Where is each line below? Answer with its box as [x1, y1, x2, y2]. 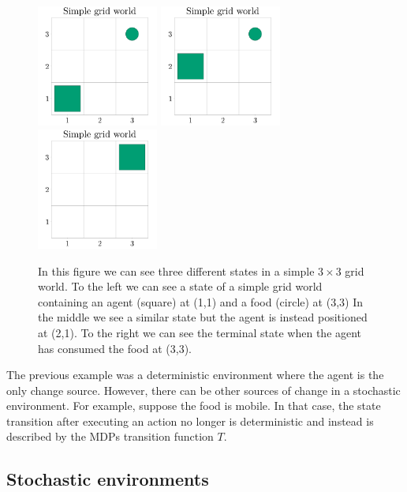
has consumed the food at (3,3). [38, 340, 192, 356]
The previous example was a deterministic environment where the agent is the [6, 366, 384, 383]
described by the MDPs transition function [6, 428, 214, 445]
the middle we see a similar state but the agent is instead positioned [38, 309, 368, 325]
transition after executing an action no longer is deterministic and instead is [6, 412, 374, 429]
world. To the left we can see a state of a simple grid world [38, 278, 323, 295]
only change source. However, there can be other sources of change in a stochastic [6, 381, 401, 398]
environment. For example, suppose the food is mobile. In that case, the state [6, 397, 381, 414]
